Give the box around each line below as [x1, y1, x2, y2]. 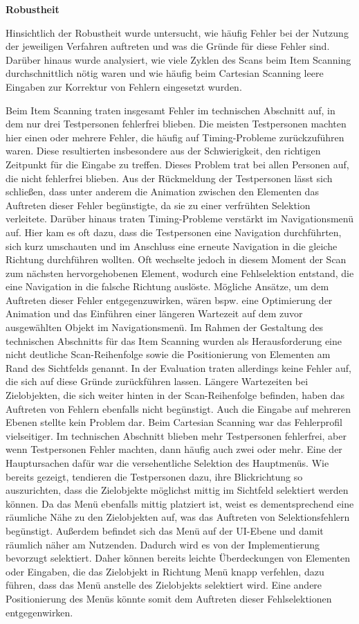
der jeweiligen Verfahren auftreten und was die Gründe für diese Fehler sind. [6, 39, 330, 53]
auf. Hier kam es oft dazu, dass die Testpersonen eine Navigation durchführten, [6, 224, 342, 239]
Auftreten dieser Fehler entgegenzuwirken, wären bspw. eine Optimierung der [6, 292, 333, 307]
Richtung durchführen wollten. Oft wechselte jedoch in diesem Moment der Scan [6, 252, 347, 267]
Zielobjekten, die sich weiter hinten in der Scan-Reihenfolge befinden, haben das [6, 388, 345, 402]
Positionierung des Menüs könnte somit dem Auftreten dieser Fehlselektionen [6, 591, 332, 605]
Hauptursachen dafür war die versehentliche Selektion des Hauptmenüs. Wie [6, 456, 329, 470]
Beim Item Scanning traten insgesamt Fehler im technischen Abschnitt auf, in [6, 102, 335, 117]
